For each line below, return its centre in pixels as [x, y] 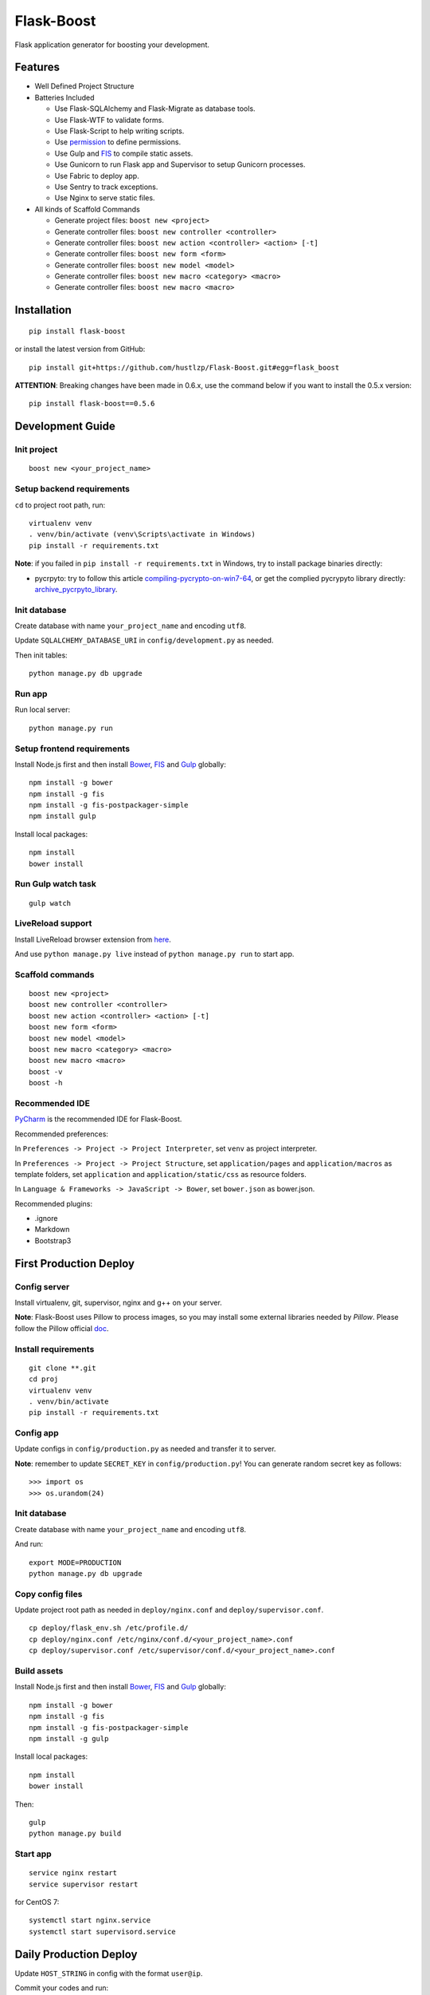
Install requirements [55, 1349]
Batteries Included [64, 97]
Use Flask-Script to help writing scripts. [119, 131]
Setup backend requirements [72, 489]
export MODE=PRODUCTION [75, 1562]
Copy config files [49, 1594]
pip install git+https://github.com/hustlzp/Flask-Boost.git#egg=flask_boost [184, 367]
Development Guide [65, 427]
